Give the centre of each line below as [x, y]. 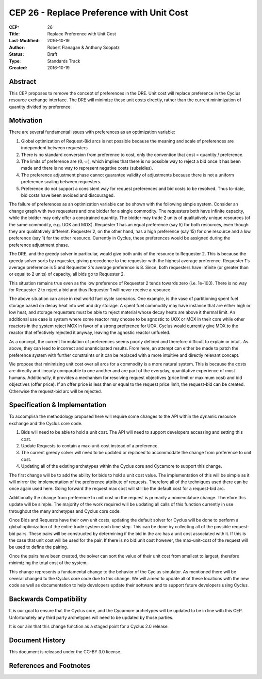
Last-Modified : [24, 41]
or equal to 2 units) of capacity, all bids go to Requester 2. [67, 274]
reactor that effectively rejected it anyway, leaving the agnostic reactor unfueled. [90, 332]
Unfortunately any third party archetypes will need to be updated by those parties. [91, 617]
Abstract [23, 82]
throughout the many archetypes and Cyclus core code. [65, 511]
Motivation [26, 120]
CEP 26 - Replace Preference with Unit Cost [99, 13]
